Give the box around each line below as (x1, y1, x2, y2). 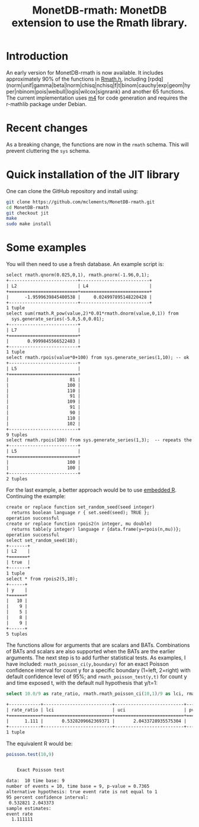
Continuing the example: (6, 493, 66, 500)
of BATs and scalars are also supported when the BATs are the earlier (6, 648, 175, 655)
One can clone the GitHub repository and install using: (6, 187, 138, 194)
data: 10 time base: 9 (6, 778, 65, 784)
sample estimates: (6, 805, 52, 812)
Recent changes (6, 121, 88, 135)
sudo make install (6, 221, 52, 227)
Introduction (6, 50, 69, 63)
